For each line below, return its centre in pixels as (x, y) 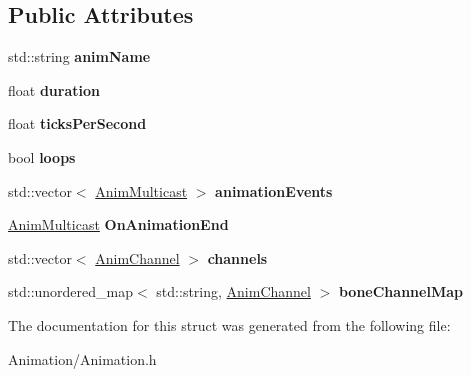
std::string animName (79, 56)
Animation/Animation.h (82, 358)
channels (237, 257)
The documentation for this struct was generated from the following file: (229, 324)
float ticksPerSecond (77, 123)
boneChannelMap (400, 291)
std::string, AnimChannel (233, 291)
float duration (54, 89)
